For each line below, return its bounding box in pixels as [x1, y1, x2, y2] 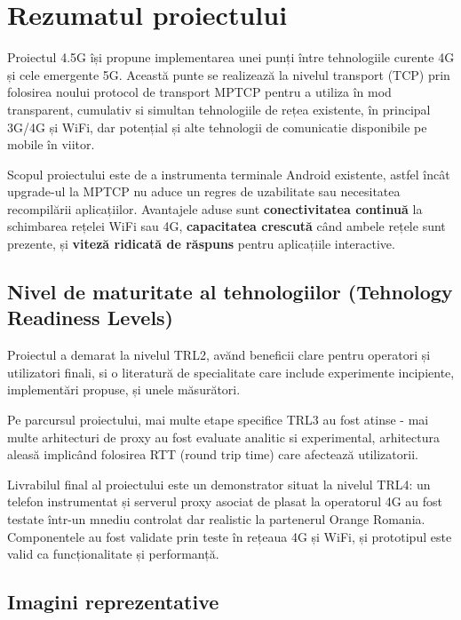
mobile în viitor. [7, 135, 95, 154]
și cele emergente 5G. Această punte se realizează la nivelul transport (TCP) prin [7, 65, 450, 83]
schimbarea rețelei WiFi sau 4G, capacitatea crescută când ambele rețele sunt [7, 217, 446, 235]
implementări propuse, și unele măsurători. [7, 380, 241, 399]
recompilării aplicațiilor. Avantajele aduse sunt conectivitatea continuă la [7, 199, 423, 218]
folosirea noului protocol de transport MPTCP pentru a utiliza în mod [7, 83, 392, 101]
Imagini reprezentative [7, 588, 219, 616]
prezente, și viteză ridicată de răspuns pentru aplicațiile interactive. [7, 234, 395, 253]
